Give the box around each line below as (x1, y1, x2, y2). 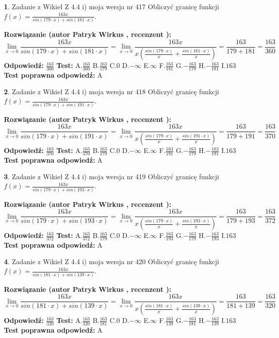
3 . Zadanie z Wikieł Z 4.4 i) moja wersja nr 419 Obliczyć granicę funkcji (4, 171, 219, 181)
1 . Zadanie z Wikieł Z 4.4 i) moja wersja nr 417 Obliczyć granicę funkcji (4, 1, 219, 11)
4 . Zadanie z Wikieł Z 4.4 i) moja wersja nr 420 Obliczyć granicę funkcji (4, 256, 219, 266)
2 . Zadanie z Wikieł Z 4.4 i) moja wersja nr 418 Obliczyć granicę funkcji (4, 86, 219, 96)
